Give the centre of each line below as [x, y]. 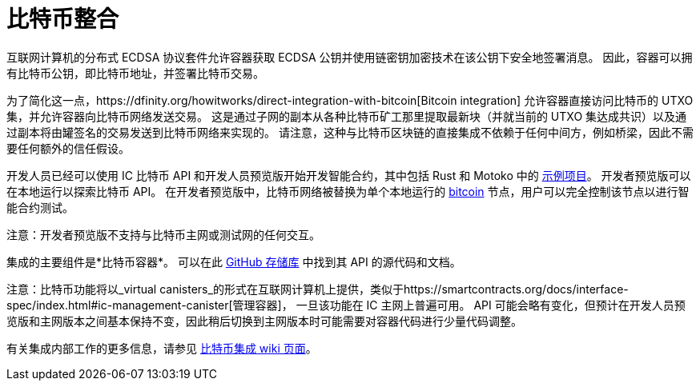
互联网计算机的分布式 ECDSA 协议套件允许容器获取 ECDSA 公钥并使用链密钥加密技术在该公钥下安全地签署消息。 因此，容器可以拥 [350, 57]
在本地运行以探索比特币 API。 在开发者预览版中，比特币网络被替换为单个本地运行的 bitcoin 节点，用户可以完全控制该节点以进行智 [348, 191]
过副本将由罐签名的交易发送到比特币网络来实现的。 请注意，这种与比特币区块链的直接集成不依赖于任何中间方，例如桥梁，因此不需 [350, 132]
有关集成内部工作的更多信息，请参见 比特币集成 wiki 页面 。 [162, 348]
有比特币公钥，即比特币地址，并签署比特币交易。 [135, 73]
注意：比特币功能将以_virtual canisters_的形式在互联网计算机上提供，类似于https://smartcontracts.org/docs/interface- [318, 289]
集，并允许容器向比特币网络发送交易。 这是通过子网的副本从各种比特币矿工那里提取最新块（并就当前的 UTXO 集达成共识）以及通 [347, 116]
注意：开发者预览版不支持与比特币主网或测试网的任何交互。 [163, 234]
